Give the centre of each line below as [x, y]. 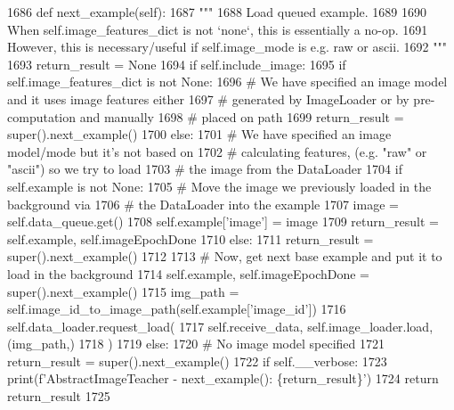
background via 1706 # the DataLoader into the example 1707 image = [203, 204]
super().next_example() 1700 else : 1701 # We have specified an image [199, 134]
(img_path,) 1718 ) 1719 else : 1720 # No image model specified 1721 [196, 344]
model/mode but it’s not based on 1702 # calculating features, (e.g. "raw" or [217, 151]
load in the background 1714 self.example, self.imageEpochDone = [188, 273]
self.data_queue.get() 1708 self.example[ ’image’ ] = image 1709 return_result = [223, 221]
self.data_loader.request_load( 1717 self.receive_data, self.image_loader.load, [220, 326]
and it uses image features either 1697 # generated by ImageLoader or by [208, 98]
